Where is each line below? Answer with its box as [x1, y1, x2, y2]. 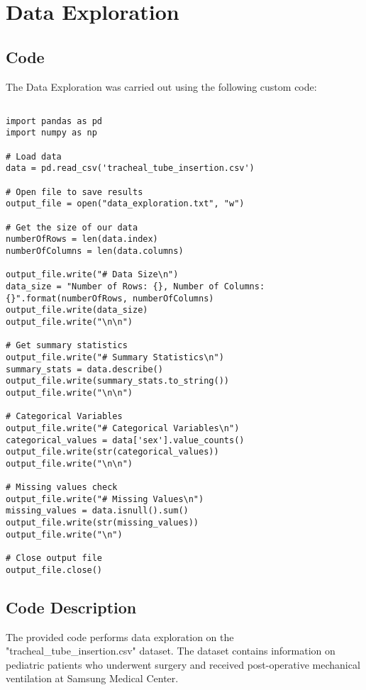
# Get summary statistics [6, 340, 128, 351]
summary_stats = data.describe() [6, 364, 163, 374]
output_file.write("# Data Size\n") [6, 269, 179, 280]
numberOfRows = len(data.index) [6, 234, 158, 245]
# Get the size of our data [6, 222, 138, 233]
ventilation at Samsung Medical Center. [6, 671, 179, 686]
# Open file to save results [6, 187, 143, 197]
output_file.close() [6, 564, 103, 575]
